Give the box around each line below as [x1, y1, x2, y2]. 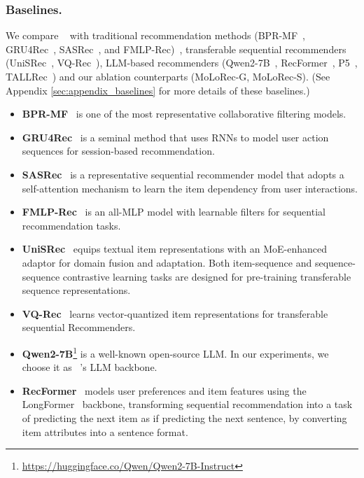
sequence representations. [22, 283, 131, 297]
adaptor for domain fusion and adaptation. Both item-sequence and [22, 255, 312, 269]
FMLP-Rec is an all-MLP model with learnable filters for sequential [22, 204, 325, 219]
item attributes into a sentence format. [22, 424, 188, 439]
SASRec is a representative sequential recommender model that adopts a [22, 167, 344, 181]
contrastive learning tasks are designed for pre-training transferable [62, 269, 351, 283]
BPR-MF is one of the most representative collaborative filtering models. [22, 106, 346, 121]
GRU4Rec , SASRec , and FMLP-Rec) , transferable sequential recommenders [6, 41, 346, 56]
